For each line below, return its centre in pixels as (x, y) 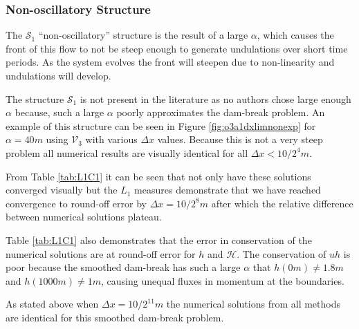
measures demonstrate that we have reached (228, 190)
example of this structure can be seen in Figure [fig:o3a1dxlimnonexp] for (161, 125)
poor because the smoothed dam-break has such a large (123, 267)
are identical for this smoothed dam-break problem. (115, 317)
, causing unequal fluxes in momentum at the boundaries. (223, 280)
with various (111, 139)
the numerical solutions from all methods (253, 304)
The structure (35, 98)
